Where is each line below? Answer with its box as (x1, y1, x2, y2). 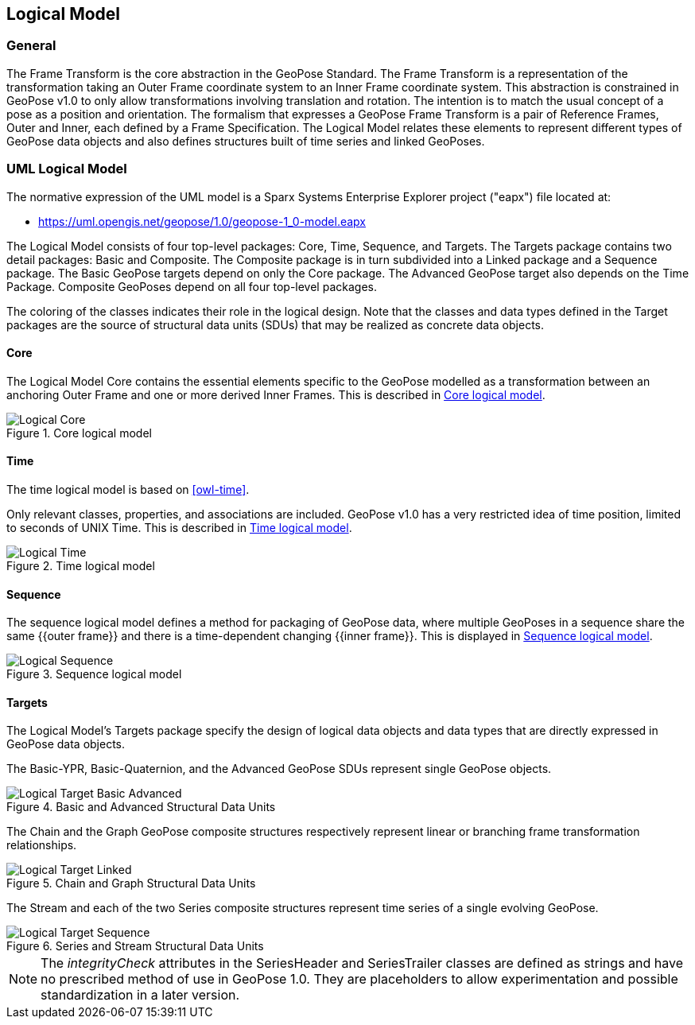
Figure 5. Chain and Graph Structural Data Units (6, 876, 256, 891)
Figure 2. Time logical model (6, 558, 155, 573)
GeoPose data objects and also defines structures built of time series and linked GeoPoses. (6, 134, 485, 148)
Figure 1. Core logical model (6, 425, 152, 440)
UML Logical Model (6, 161, 127, 177)
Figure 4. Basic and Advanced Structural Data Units (6, 800, 276, 814)
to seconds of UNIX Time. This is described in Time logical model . (6, 520, 352, 534)
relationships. (6, 838, 77, 852)
